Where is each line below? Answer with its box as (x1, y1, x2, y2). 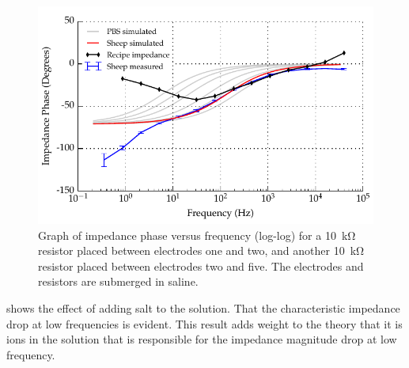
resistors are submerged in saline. (38, 273, 199, 290)
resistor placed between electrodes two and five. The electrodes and (38, 257, 364, 274)
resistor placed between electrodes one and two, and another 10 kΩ (38, 242, 365, 259)
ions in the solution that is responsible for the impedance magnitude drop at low (6, 331, 397, 347)
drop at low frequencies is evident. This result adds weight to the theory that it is (6, 315, 403, 332)
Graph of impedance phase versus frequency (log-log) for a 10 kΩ (38, 226, 356, 243)
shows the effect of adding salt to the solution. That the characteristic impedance (6, 299, 400, 316)
